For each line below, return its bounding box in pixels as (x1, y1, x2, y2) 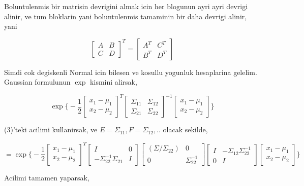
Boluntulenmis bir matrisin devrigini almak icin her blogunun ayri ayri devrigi (4, 1, 248, 11)
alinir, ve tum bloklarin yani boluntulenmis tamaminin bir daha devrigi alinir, (4, 11, 247, 21)
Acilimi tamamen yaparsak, (4, 172, 89, 183)
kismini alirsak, (90, 77, 137, 87)
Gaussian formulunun (4, 77, 71, 87)
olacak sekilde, (163, 124, 208, 135)
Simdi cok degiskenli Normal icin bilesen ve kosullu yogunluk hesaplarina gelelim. (4, 66, 257, 77)
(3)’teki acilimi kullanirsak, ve (4, 124, 98, 135)
